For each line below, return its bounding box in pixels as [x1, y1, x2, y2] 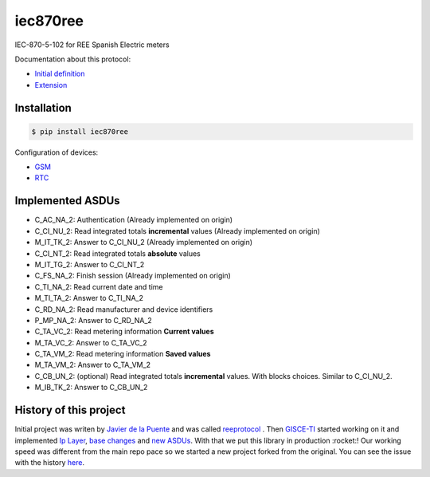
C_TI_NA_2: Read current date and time [34, 282, 163, 291]
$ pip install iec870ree [31, 127, 129, 136]
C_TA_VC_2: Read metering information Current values [34, 327, 214, 337]
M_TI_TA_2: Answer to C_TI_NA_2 [34, 294, 143, 303]
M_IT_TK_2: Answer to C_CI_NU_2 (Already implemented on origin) [34, 238, 253, 247]
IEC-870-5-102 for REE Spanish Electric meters [14, 40, 170, 49]
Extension [34, 80, 68, 89]
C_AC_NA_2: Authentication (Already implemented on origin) [34, 215, 233, 225]
